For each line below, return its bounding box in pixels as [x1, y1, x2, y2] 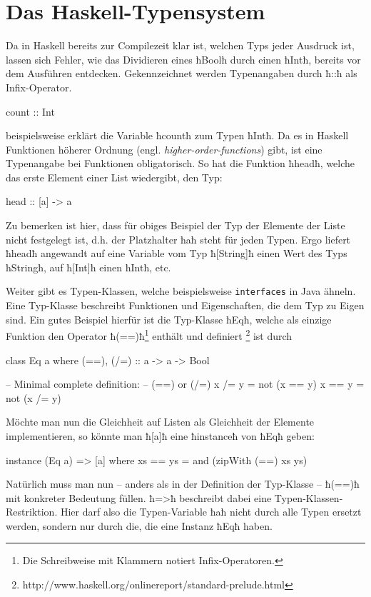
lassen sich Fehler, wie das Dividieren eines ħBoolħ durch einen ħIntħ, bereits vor [6, 51, 361, 66]
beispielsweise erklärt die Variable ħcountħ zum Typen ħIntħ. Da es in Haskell [6, 128, 349, 143]
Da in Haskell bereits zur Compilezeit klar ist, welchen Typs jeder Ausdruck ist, [6, 38, 355, 53]
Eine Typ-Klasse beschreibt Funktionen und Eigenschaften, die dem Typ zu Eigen [6, 298, 365, 313]
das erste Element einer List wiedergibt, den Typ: [6, 169, 223, 184]
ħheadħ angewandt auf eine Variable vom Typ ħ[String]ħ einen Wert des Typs [6, 246, 347, 261]
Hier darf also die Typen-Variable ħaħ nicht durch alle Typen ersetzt [60, 504, 362, 519]
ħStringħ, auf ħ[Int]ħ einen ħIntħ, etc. [6, 259, 171, 274]
